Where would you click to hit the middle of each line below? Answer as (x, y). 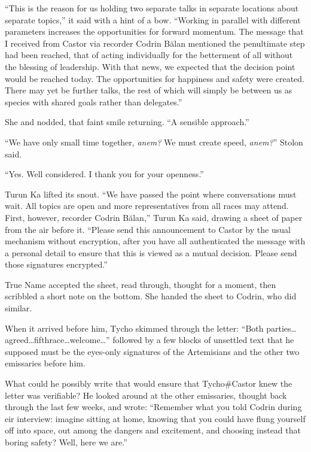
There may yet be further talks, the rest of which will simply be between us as (149, 90)
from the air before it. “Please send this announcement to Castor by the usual (148, 229)
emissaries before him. (45, 363)
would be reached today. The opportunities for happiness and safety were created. (155, 78)
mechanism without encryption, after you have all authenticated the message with (155, 241)
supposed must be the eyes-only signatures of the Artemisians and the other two (152, 351)
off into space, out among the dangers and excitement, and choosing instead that (153, 430)
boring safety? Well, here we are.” (66, 442)
